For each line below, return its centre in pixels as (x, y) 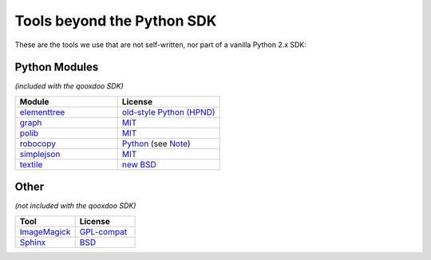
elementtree (42, 112)
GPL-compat (103, 231)
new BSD (139, 164)
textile (31, 164)
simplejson (40, 154)
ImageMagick (45, 231)
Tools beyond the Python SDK (116, 21)
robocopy (38, 144)
